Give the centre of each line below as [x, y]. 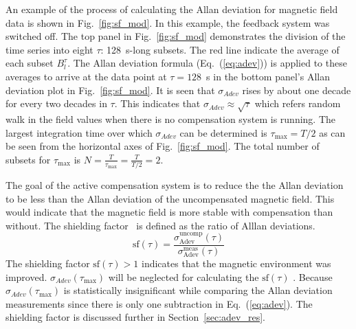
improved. [26, 276]
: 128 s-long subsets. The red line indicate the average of [220, 49]
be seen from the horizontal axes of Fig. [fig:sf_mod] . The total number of [163, 146]
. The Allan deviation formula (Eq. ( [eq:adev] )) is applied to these [207, 63]
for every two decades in [56, 103]
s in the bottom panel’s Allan [268, 76]
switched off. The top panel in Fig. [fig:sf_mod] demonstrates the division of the [176, 36]
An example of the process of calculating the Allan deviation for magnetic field [172, 9]
